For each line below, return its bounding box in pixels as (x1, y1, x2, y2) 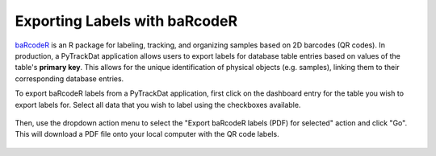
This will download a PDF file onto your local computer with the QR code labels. (15, 129, 279, 139)
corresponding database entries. (15, 73, 124, 84)
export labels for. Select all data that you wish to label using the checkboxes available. (15, 100, 301, 109)
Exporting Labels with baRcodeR (15, 12, 238, 30)
